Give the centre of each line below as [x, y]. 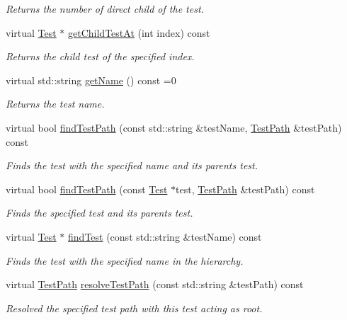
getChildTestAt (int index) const [139, 32]
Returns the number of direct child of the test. [105, 8]
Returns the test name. [55, 104]
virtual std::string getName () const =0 [91, 80]
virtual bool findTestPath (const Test [87, 189]
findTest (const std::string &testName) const [165, 236]
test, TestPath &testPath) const [245, 189]
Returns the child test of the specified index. [100, 56]
